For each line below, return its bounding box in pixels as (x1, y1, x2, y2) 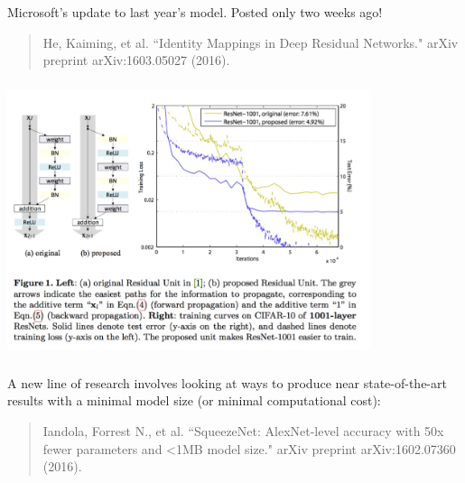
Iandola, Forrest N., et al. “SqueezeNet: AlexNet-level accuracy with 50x (42, 422, 444, 441)
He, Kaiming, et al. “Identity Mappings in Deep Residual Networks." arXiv (42, 33, 459, 51)
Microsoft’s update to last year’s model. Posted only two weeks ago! (7, 2, 383, 21)
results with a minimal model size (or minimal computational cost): (7, 391, 381, 410)
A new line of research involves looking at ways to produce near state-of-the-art (7, 373, 447, 392)
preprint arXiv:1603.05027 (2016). (42, 51, 230, 70)
